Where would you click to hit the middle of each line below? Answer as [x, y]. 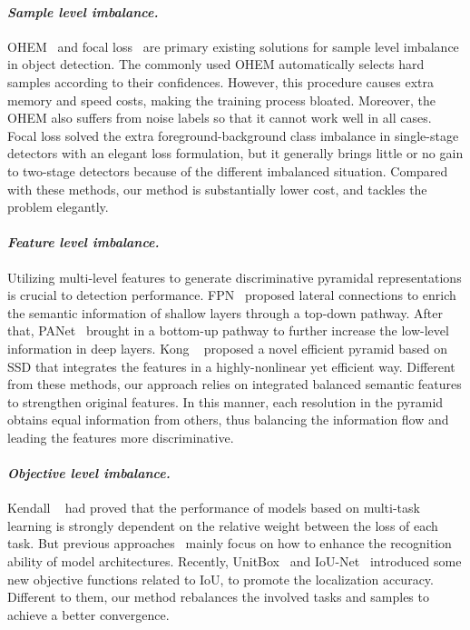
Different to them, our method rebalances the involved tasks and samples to [218, 597]
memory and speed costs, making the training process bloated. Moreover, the [221, 100]
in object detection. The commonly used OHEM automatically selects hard [216, 64]
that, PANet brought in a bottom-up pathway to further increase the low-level [228, 330]
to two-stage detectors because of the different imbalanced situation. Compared [228, 170]
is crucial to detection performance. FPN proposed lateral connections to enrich [232, 295]
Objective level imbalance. [89, 473]
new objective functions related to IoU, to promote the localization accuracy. [220, 579]
